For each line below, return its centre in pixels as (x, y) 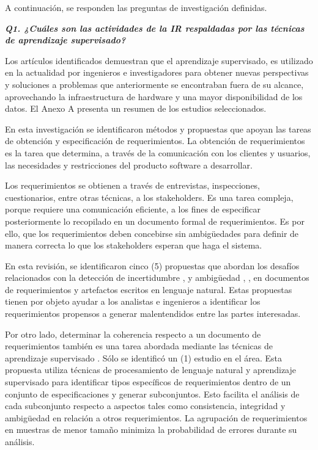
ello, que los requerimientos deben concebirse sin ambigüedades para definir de (152, 233)
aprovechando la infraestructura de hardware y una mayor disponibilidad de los (154, 96)
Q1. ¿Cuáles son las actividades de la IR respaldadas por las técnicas (155, 28)
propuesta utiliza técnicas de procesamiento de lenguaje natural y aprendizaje (151, 370)
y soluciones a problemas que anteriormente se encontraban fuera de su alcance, (154, 84)
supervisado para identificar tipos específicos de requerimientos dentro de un (148, 382)
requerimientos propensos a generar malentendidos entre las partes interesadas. (153, 314)
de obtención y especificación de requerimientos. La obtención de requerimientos (155, 141)
